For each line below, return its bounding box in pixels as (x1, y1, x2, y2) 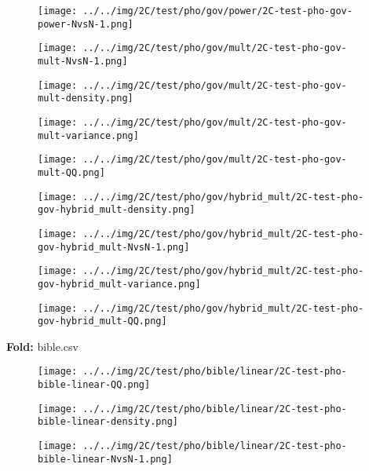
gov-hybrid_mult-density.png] (38, 204, 195, 216)
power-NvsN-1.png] (38, 18, 133, 30)
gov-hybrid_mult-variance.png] (38, 278, 201, 290)
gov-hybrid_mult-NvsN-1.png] (38, 241, 190, 253)
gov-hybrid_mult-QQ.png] (38, 316, 167, 327)
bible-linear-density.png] (38, 416, 178, 428)
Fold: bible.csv (6, 338, 79, 354)
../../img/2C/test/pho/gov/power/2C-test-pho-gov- (82, 5, 353, 16)
